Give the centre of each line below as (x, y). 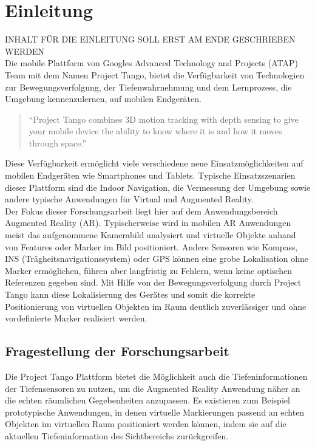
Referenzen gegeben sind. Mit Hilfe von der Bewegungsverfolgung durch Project (153, 282)
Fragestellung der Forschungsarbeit (117, 351)
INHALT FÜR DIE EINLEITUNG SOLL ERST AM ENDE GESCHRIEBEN (150, 39)
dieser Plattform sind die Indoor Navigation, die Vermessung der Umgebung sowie (158, 187)
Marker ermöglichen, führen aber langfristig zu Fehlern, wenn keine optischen (149, 270)
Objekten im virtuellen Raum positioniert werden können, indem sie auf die (146, 424)
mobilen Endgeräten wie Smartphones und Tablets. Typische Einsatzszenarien (150, 175)
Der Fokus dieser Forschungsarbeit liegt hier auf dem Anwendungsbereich (141, 211)
